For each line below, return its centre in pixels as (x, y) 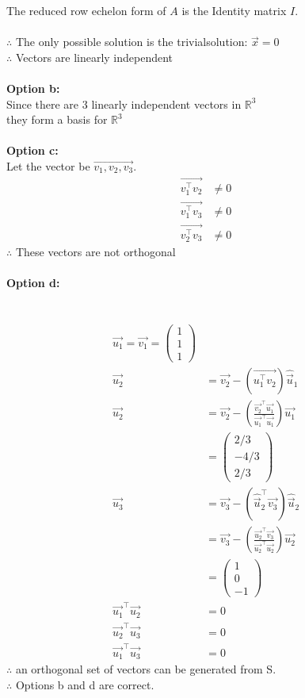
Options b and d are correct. (85, 684)
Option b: (33, 88)
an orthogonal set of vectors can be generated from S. (146, 669)
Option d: (33, 283)
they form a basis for (57, 119)
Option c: (32, 150)
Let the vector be (48, 165)
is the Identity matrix (234, 10)
